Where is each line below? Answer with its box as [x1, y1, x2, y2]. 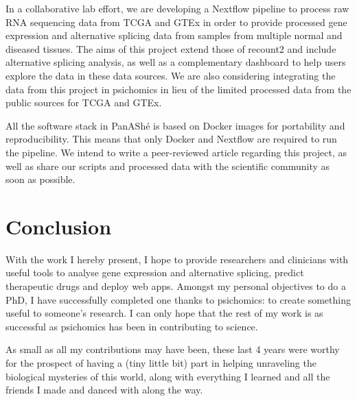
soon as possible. [5, 172, 76, 186]
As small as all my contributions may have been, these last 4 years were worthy [5, 342, 340, 356]
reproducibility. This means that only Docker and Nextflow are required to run [5, 132, 337, 146]
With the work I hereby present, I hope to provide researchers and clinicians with [5, 252, 349, 266]
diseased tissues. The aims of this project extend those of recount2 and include [5, 41, 336, 56]
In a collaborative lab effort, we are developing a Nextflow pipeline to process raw [5, 1, 349, 15]
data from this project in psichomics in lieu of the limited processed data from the [5, 82, 352, 96]
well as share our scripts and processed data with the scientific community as [5, 158, 330, 173]
